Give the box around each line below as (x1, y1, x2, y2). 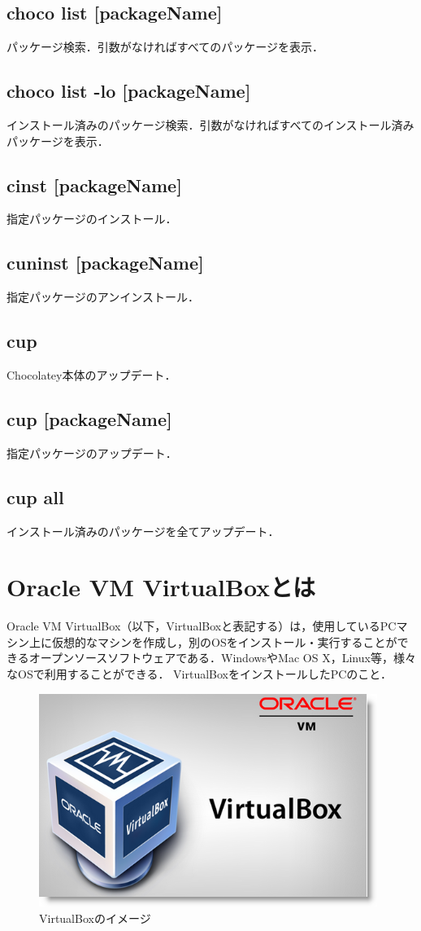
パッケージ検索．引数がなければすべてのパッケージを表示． (7, 38, 323, 55)
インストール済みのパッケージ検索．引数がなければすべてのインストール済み (7, 116, 414, 133)
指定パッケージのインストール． (7, 210, 177, 227)
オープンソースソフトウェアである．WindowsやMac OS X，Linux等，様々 (28, 649, 416, 666)
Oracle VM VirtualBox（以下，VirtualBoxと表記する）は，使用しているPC (7, 617, 397, 635)
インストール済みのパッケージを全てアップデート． (7, 522, 280, 539)
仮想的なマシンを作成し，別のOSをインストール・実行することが (51, 633, 397, 650)
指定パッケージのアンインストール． (7, 288, 199, 305)
